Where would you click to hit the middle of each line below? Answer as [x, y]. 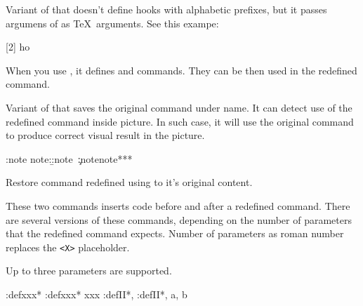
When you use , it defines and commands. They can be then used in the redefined [181, 70]
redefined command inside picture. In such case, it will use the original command [180, 121]
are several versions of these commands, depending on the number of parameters [179, 219]
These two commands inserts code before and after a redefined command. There [178, 205]
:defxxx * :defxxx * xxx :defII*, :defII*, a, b [97, 294]
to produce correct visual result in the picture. [105, 135]
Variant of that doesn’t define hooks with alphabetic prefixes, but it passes [166, 9]
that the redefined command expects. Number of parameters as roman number [175, 233]
